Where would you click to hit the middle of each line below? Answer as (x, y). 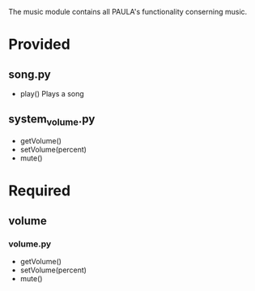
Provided (39, 45)
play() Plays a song (52, 94)
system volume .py (52, 120)
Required (40, 191)
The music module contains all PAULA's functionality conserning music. (128, 12)
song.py (30, 74)
